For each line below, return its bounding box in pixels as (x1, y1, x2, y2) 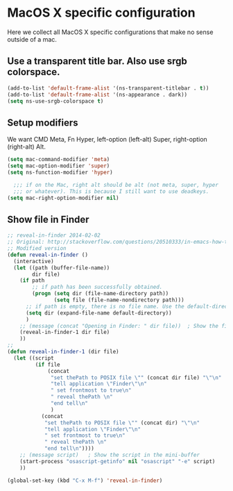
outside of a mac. (7, 35, 58, 43)
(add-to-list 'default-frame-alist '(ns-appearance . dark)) (7, 91, 188, 98)
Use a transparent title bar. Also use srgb (7, 56, 187, 67)
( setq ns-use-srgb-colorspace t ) (7, 97, 104, 105)
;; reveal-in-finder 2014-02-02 (7, 232, 101, 239)
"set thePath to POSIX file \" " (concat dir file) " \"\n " (51, 374, 222, 381)
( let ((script (13, 354, 54, 362)
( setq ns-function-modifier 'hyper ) (7, 169, 113, 176)
